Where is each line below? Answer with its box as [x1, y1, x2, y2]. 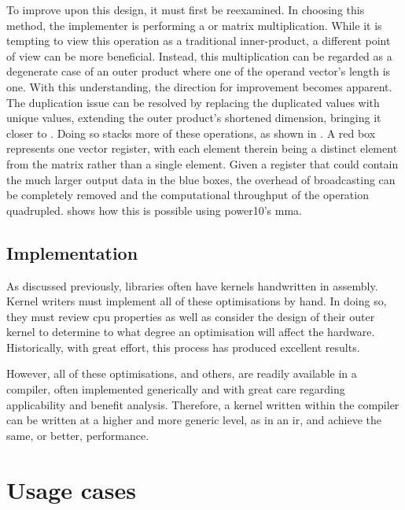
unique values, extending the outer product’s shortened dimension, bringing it [6, 109, 381, 126]
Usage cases [6, 473, 136, 505]
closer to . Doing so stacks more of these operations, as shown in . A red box [6, 124, 376, 141]
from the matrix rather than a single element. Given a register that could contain [6, 155, 399, 172]
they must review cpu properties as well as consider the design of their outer [6, 308, 375, 324]
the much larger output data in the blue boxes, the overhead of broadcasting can [6, 171, 396, 187]
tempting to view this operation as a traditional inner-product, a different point [6, 32, 391, 49]
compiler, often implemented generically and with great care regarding [6, 381, 345, 397]
